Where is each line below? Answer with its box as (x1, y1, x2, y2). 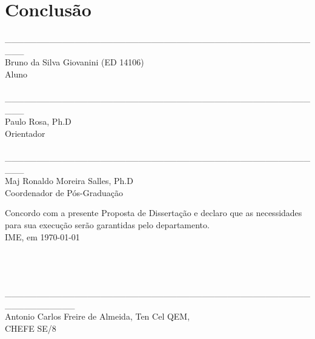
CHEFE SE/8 (5, 321, 56, 334)
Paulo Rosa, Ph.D (5, 115, 71, 128)
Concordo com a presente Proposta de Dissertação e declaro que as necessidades (5, 206, 302, 219)
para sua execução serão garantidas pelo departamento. (5, 219, 210, 231)
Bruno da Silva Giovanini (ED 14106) (5, 56, 144, 68)
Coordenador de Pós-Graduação (5, 186, 123, 199)
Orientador (5, 127, 45, 139)
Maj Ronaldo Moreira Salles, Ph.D (5, 174, 133, 187)
